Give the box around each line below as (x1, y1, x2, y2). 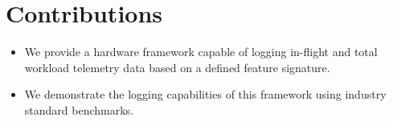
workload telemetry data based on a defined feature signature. (24, 58, 330, 75)
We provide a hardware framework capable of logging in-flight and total (24, 43, 378, 60)
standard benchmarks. (24, 101, 133, 118)
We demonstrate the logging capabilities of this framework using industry (24, 86, 387, 103)
